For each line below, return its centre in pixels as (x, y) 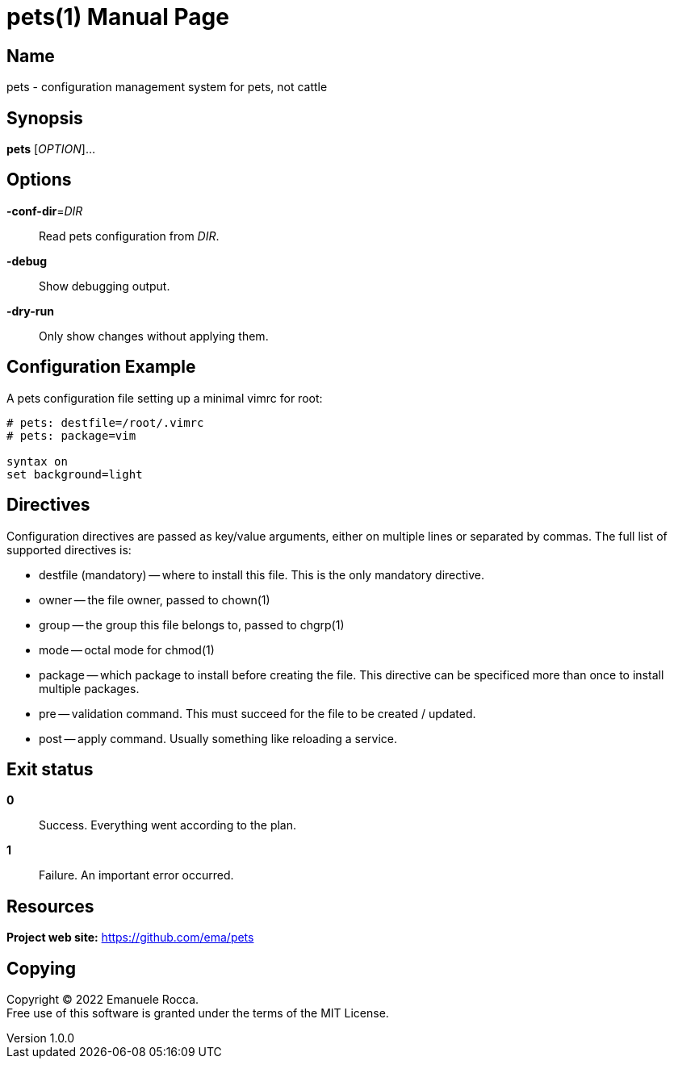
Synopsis (45, 118)
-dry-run (30, 311)
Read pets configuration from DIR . (129, 236)
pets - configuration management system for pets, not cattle (167, 87)
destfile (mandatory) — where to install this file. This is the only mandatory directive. (262, 574)
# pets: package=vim (71, 435)
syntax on (37, 461)
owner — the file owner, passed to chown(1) (155, 599)
